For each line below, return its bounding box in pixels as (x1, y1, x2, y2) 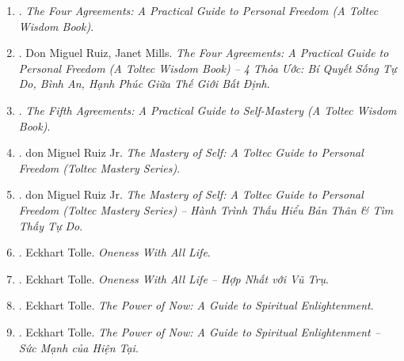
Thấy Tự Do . (18, 217, 83, 234)
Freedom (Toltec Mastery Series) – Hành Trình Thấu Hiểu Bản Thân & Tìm (18, 201, 394, 218)
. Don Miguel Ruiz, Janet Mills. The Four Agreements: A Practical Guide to (18, 44, 389, 61)
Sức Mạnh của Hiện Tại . (18, 339, 139, 355)
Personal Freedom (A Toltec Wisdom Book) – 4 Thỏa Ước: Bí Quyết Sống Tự (18, 59, 397, 76)
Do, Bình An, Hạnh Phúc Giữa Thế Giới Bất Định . (18, 75, 270, 92)
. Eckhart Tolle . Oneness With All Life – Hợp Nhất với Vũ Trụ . (18, 270, 329, 287)
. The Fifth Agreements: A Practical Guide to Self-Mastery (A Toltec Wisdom (18, 101, 397, 118)
